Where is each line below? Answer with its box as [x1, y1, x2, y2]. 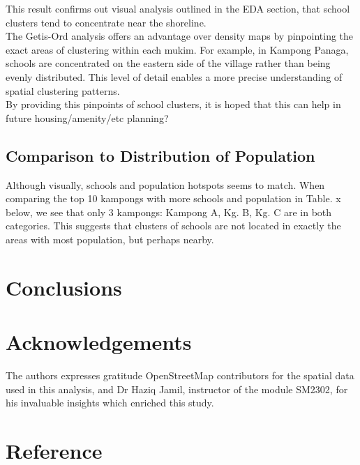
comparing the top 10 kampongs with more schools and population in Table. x [6, 191, 341, 206]
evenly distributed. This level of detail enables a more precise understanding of [6, 69, 343, 84]
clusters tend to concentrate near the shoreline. [6, 15, 207, 29]
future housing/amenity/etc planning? [6, 110, 169, 125]
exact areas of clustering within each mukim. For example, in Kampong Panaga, [6, 42, 349, 56]
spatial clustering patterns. [6, 83, 120, 98]
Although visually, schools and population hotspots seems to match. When [6, 177, 325, 192]
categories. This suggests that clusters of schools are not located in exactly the [6, 218, 341, 233]
